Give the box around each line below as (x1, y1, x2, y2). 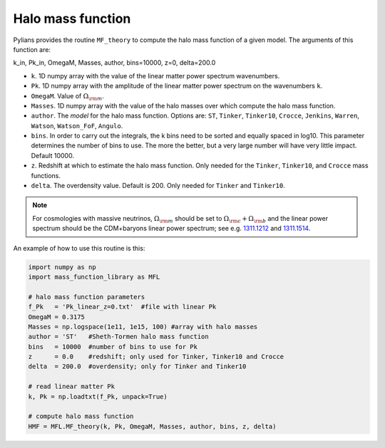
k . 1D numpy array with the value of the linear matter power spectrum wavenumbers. (31, 71, 280, 80)
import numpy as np (28, 263, 96, 271)
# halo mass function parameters (28, 293, 145, 301)
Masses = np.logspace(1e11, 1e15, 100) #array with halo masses (28, 323, 258, 330)
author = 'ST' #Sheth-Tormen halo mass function (28, 333, 210, 341)
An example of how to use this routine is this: (13, 244, 145, 252)
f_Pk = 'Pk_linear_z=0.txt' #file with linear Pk (28, 303, 217, 311)
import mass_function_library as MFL (28, 273, 160, 281)
